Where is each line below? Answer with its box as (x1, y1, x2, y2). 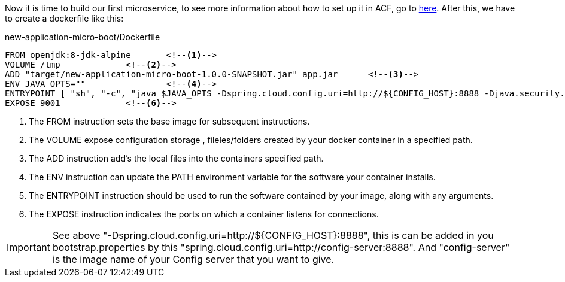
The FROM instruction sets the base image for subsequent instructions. (29, 116, 310, 126)
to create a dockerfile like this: (5, 13, 124, 23)
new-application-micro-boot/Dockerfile (5, 32, 160, 42)
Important (7, 241, 50, 253)
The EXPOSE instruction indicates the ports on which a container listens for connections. (29, 209, 379, 219)
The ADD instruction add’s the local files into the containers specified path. (29, 153, 324, 163)
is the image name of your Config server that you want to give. (52, 253, 335, 265)
